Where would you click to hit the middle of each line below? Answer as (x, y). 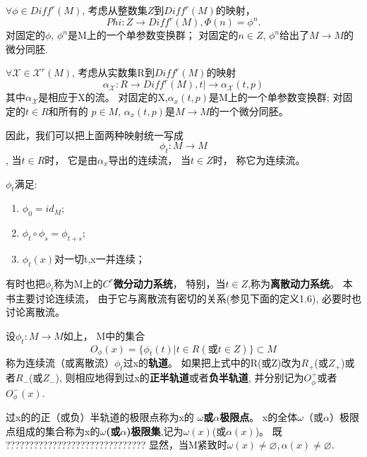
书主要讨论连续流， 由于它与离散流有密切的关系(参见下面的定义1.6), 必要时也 (183, 298)
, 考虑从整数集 (115, 10)
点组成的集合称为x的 (53, 431)
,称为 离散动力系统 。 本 (300, 283)
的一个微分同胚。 (249, 111)
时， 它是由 (71, 159)
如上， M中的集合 (104, 335)
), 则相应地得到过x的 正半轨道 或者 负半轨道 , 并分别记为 (180, 378)
